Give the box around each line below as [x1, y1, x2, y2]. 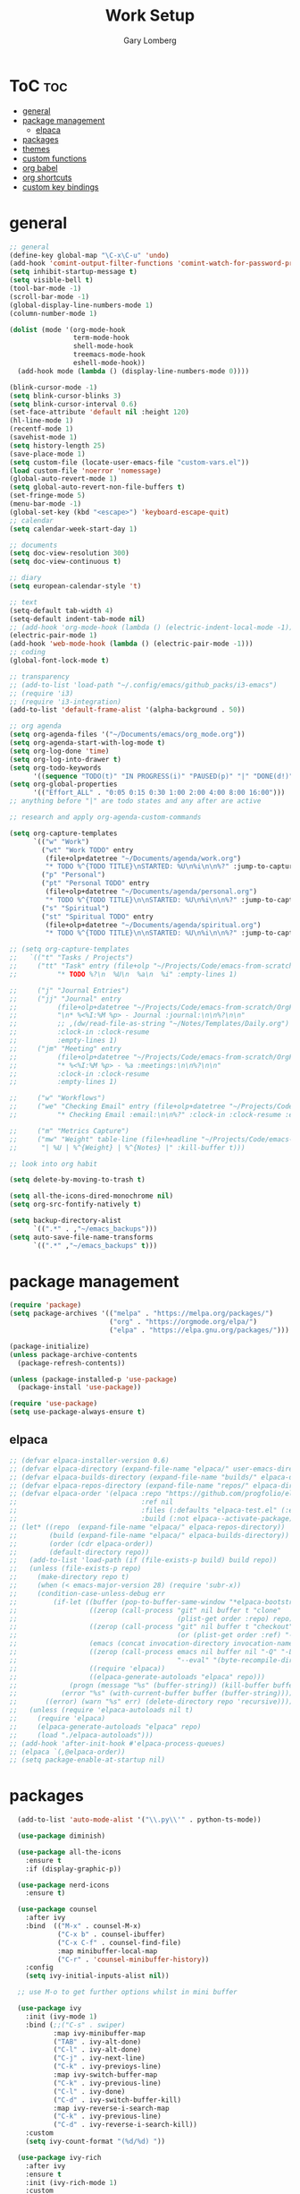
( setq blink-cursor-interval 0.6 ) [9, 399, 138, 408]
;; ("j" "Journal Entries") [9, 986, 129, 995]
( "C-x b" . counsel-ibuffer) [56, 1930, 166, 1939]
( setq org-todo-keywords [9, 763, 102, 773]
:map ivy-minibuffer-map [53, 2028, 146, 2037]
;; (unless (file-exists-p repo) [9, 1564, 142, 1574]
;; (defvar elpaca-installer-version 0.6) [9, 1456, 170, 1464]
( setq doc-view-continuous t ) [9, 557, 122, 567]
